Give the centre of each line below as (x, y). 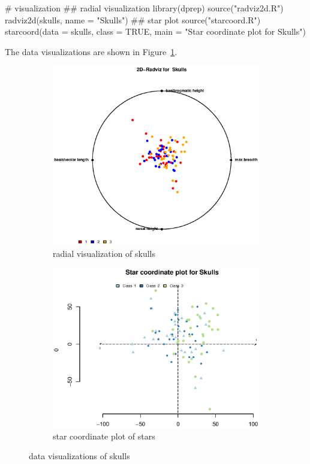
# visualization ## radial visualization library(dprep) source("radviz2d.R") (144, 8)
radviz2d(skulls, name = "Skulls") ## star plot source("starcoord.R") (133, 19)
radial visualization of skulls (104, 253)
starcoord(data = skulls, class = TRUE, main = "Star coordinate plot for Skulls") (155, 31)
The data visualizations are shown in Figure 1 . (91, 51)
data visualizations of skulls (79, 456)
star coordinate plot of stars (104, 436)
